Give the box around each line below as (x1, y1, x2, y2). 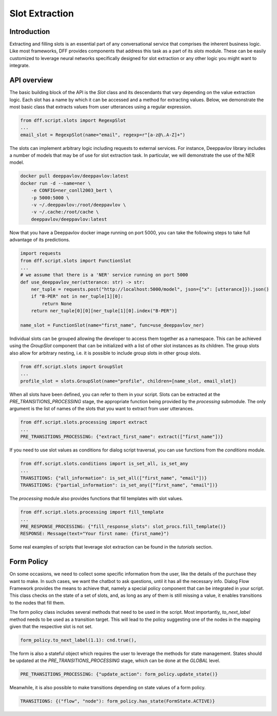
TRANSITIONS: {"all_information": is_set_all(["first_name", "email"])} (20, 475, 207, 481)
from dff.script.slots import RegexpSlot (20, 117, 126, 123)
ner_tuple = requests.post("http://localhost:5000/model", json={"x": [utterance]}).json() (31, 287, 269, 292)
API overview (9, 76, 53, 85)
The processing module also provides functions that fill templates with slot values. (9, 496, 183, 502)
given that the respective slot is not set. (9, 624, 93, 630)
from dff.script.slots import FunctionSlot (20, 257, 132, 263)
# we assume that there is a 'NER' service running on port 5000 (20, 272, 188, 278)
